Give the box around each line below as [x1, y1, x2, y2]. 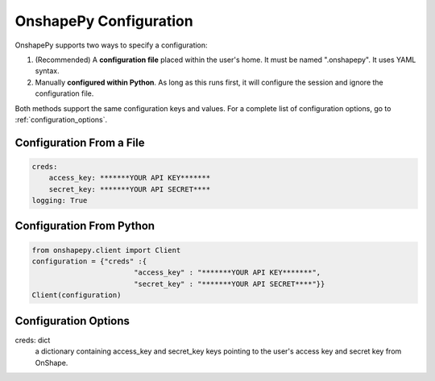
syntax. [35, 66, 60, 76]
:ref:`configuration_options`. [14, 114, 108, 124]
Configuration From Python [14, 219, 155, 233]
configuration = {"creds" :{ [31, 257, 147, 266]
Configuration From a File [14, 135, 145, 149]
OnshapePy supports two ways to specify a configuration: [14, 40, 209, 50]
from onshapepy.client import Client [31, 246, 181, 255]
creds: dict [14, 335, 51, 345]
